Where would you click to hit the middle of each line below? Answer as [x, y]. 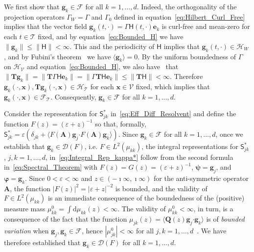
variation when [26, 230]
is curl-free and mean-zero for [206, 26]
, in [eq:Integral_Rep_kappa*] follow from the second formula [139, 157]
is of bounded [225, 218]
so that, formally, [121, 123]
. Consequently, [73, 96]
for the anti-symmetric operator [201, 178]
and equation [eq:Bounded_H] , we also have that [103, 66]
